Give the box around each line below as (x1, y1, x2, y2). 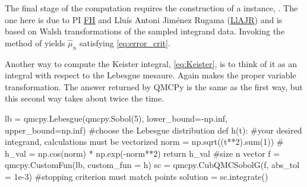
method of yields (5, 36, 65, 49)
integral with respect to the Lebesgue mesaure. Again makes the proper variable (5, 69, 296, 81)
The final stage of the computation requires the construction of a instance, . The (5, 2, 298, 14)
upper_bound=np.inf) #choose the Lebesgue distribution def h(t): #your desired (5, 123, 302, 136)
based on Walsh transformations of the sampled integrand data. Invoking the (5, 25, 285, 37)
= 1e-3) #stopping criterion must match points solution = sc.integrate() (5, 170, 268, 182)
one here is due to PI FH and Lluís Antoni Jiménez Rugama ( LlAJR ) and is (5, 13, 283, 26)
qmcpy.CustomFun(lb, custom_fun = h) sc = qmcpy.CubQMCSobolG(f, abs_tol (5, 159, 300, 171)
